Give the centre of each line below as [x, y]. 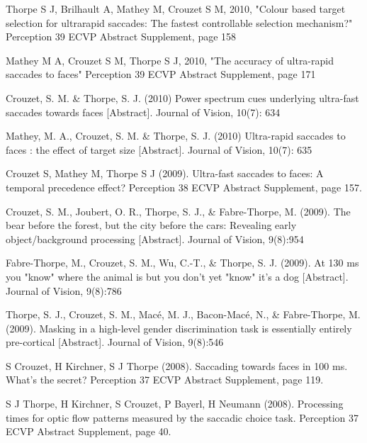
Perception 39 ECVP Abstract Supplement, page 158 [121, 37]
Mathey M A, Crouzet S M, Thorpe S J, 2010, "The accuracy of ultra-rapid [170, 60]
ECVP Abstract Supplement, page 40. [89, 431]
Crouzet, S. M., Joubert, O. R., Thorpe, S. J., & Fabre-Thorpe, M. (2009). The [178, 211]
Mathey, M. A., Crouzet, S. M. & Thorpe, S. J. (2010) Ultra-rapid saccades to [176, 136]
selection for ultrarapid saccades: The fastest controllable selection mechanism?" [179, 22]
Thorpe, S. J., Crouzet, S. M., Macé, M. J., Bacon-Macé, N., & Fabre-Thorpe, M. [183, 314]
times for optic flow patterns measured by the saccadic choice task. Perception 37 [182, 417]
